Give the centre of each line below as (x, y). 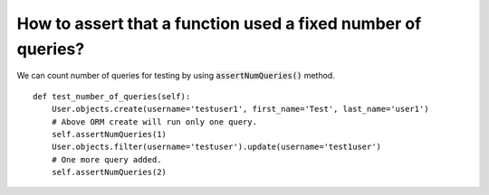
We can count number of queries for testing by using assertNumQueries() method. (176, 76)
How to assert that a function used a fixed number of (219, 23)
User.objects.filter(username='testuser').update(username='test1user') (216, 147)
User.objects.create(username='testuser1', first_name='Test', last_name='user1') (240, 109)
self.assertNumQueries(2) (109, 172)
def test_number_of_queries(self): (112, 96)
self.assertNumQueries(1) (109, 134)
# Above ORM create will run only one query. (154, 121)
